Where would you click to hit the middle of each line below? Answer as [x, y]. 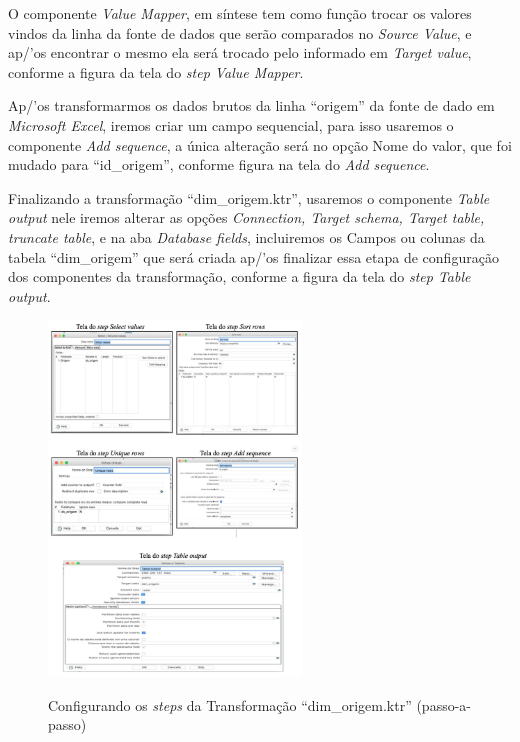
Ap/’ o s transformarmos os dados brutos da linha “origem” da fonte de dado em [251, 105]
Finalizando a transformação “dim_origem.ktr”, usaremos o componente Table [249, 197]
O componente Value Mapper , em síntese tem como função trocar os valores [240, 13]
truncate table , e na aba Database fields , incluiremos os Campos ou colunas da [246, 236]
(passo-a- [443, 704]
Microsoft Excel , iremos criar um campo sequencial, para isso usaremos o [231, 124]
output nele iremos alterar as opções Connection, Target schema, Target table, [246, 217]
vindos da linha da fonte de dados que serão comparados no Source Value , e [240, 32]
